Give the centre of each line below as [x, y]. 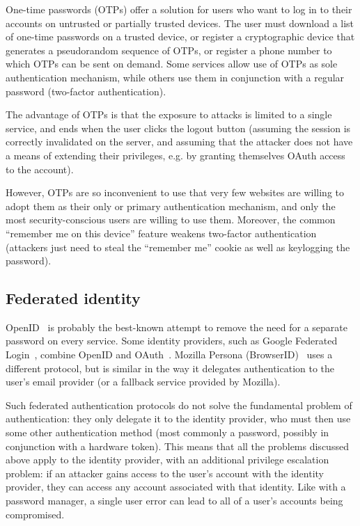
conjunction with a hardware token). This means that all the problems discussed [177, 446]
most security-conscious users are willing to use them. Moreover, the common [171, 220]
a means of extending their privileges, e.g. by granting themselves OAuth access [175, 155]
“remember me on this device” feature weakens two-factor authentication [161, 233]
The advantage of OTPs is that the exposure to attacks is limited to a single [169, 114]
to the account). [40, 169]
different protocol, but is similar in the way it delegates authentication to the [170, 368]
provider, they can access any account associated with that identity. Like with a [176, 487]
